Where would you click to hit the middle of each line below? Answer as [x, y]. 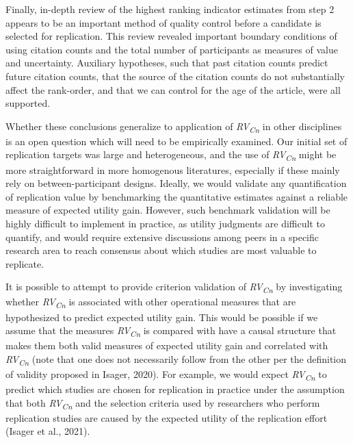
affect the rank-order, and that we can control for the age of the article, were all [173, 89]
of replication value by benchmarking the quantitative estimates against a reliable [177, 196]
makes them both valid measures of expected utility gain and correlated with [167, 345]
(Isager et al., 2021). [48, 431]
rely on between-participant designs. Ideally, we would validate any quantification [176, 183]
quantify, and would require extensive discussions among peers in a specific [162, 237]
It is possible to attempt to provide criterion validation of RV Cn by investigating [174, 288]
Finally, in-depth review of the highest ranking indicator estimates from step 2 [170, 9]
